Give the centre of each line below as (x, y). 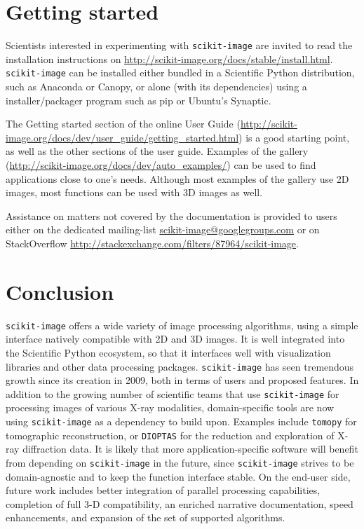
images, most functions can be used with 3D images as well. (134, 192)
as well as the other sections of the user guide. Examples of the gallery (157, 151)
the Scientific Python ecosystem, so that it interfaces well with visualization (168, 352)
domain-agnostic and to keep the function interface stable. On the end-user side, (178, 476)
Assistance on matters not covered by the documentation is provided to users (171, 215)
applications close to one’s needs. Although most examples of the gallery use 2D (177, 178)
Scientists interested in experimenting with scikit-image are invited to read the (179, 45)
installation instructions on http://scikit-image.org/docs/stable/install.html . (169, 59)
